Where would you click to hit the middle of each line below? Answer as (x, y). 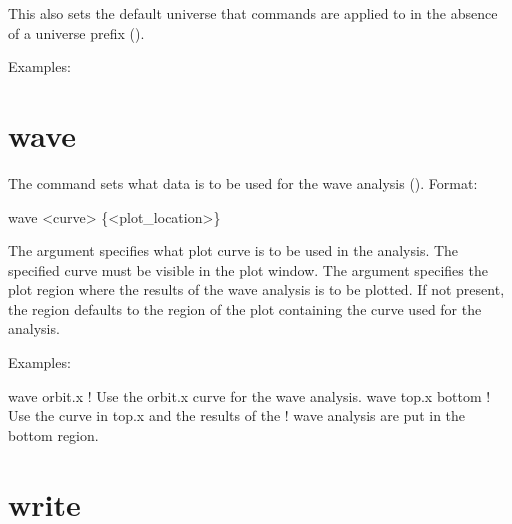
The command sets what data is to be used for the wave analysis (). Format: (243, 182)
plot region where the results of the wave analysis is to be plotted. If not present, (256, 289)
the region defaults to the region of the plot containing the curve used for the (245, 308)
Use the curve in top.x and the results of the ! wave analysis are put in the (237, 415)
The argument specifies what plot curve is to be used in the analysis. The (233, 250)
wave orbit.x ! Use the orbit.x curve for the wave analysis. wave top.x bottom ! (249, 395)
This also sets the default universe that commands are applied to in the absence (253, 13)
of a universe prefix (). (76, 32)
